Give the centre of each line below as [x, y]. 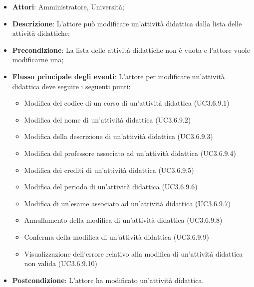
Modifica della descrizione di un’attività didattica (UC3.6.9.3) [119, 136]
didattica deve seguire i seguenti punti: [71, 86]
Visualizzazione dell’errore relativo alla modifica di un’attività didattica [133, 253]
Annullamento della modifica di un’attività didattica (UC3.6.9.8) [123, 220]
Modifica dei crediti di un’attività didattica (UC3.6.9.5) [109, 170]
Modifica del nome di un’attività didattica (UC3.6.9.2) [108, 119]
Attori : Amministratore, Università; [68, 6]
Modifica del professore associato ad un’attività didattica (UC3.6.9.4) [130, 153]
